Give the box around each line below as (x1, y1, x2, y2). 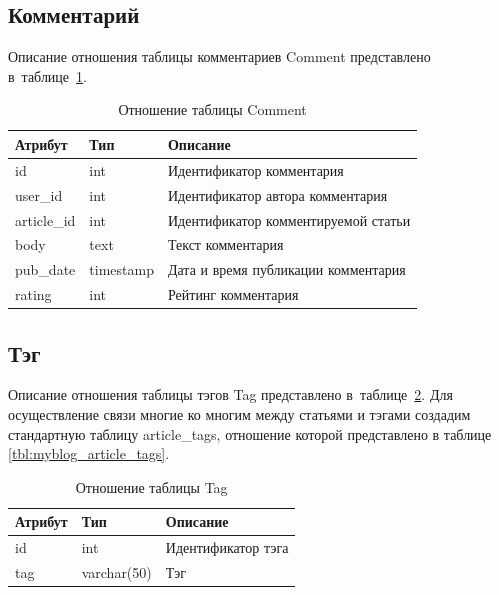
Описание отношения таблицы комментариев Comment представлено (8, 46, 431, 67)
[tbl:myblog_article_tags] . (8, 443, 170, 464)
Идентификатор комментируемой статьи (167, 209, 411, 230)
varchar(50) (81, 562, 152, 582)
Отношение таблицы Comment (118, 99, 307, 120)
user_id (15, 184, 63, 205)
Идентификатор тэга (165, 537, 289, 558)
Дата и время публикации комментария (167, 259, 406, 280)
